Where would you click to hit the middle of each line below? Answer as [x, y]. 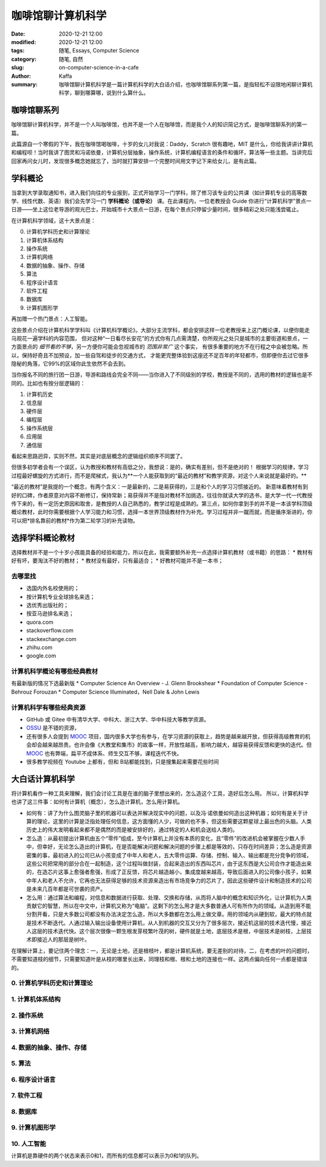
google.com [41, 656]
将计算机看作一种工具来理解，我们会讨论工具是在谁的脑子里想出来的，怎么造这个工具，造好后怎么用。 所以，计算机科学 [160, 793]
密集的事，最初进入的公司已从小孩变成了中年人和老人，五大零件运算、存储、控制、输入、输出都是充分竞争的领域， [169, 855]
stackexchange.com [51, 639]
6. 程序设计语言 [34, 1079]
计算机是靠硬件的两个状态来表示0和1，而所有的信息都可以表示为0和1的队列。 [107, 1156]
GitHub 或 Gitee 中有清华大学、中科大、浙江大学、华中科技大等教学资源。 [118, 719]
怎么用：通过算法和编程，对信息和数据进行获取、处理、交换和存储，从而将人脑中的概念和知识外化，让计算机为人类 [169, 897]
